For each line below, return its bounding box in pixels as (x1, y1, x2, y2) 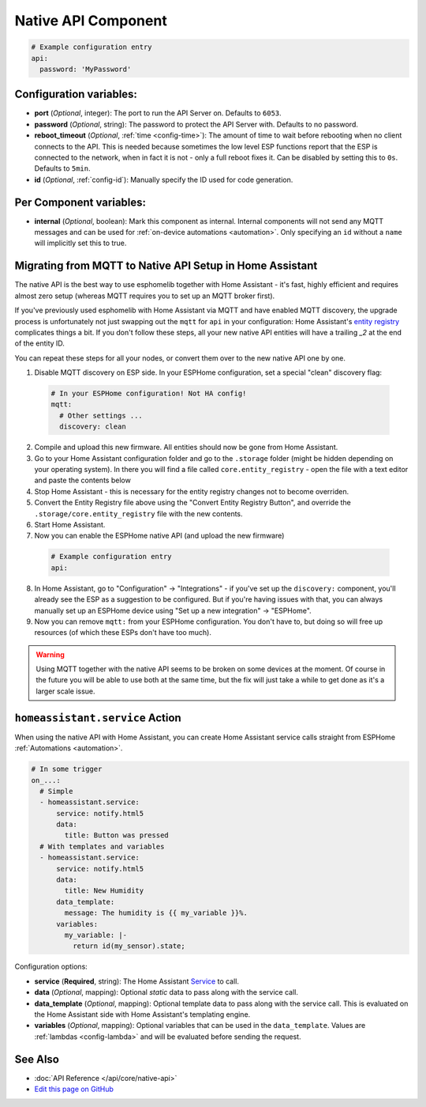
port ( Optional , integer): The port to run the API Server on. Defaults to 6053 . (34, 108, 282, 118)
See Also (14, 1052, 59, 1066)
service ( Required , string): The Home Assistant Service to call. (34, 977, 240, 986)
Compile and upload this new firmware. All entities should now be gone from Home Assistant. (34, 443, 338, 452)
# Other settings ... (59, 411, 144, 420)
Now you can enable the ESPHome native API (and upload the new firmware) (34, 531, 285, 541)
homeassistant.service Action (14, 711, 181, 724)
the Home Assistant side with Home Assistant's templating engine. (34, 1009, 251, 1019)
